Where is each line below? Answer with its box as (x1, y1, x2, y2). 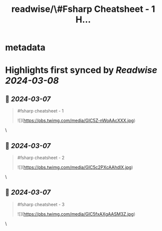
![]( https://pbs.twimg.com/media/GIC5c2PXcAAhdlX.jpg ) (17, 165, 133, 170)
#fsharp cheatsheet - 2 (17, 155, 65, 161)
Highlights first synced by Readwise (5, 64, 158, 76)
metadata (5, 42, 46, 53)
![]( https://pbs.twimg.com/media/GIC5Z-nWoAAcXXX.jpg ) (17, 117, 136, 123)
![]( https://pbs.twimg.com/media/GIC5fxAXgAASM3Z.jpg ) (17, 211, 136, 217)
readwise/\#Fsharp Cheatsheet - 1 (11, 3, 155, 15)
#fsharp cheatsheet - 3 (17, 201, 65, 207)
